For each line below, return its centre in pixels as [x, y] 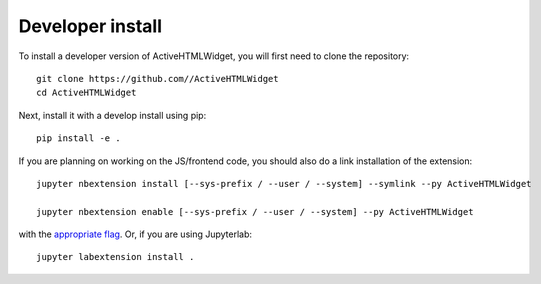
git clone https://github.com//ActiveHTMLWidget [157, 78]
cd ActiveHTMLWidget [86, 93]
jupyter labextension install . [115, 257]
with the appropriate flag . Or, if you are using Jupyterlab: [135, 234]
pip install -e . [78, 138]
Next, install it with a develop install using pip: [112, 115]
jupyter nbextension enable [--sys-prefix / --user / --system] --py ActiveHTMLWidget [255, 211]
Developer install [90, 26]
